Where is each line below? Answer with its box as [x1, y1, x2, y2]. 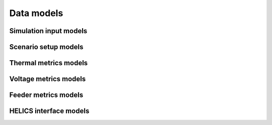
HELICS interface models [9, 107, 90, 115]
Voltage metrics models [9, 75, 86, 83]
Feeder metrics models [9, 91, 84, 99]
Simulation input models [9, 27, 88, 35]
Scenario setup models [9, 43, 84, 51]
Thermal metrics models [9, 59, 88, 67]
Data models [9, 8, 63, 19]
